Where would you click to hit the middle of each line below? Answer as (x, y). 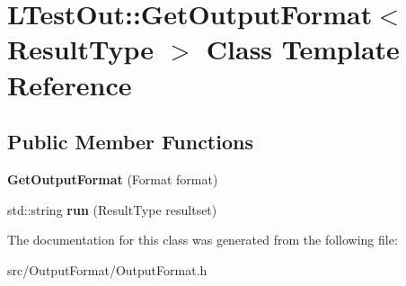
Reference (70, 84)
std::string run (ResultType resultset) (112, 209)
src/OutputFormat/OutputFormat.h (107, 269)
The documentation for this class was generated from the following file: (203, 240)
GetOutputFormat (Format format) (113, 179)
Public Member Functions (130, 142)
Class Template (303, 49)
